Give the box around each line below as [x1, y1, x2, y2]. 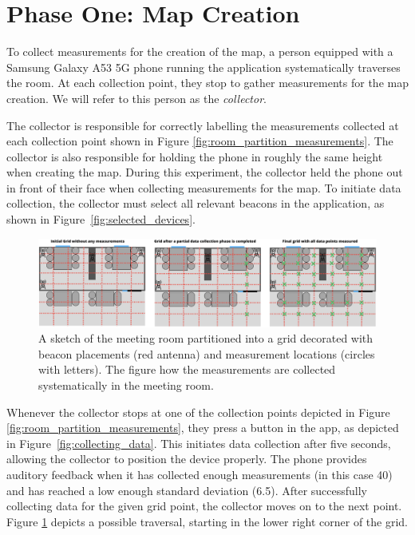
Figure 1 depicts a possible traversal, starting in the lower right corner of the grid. [6, 513, 408, 529]
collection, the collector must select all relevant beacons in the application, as [6, 195, 385, 212]
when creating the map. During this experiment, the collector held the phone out [6, 164, 403, 180]
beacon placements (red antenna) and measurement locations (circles [38, 345, 375, 362]
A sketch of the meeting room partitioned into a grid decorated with [38, 330, 373, 347]
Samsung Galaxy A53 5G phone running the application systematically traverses [6, 58, 401, 75]
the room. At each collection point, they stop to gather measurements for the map [6, 74, 409, 91]
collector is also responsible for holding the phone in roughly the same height [6, 148, 383, 164]
